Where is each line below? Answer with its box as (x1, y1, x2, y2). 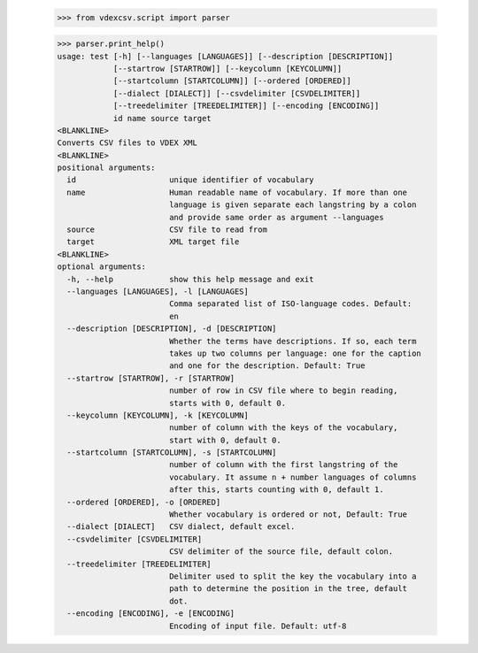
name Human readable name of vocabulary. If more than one (66, 187, 407, 197)
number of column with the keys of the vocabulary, (168, 423, 398, 433)
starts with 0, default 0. (168, 398, 287, 408)
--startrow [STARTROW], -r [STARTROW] (66, 373, 235, 383)
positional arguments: (57, 163, 156, 173)
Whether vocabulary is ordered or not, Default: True (168, 510, 407, 519)
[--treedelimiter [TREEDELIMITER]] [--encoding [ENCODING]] (112, 101, 380, 111)
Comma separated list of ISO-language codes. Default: (168, 299, 412, 309)
